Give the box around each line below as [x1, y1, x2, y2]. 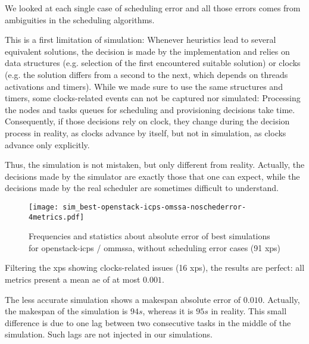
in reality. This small [211, 305, 287, 317]
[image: [29, 202, 59, 211]
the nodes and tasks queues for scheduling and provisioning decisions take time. [5, 103, 295, 115]
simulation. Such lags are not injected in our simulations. [5, 328, 213, 340]
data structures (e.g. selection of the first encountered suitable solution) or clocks [5, 57, 301, 69]
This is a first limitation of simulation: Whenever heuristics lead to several [5, 33, 276, 46]
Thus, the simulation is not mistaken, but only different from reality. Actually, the [5, 158, 305, 171]
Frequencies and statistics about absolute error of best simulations [29, 230, 270, 242]
